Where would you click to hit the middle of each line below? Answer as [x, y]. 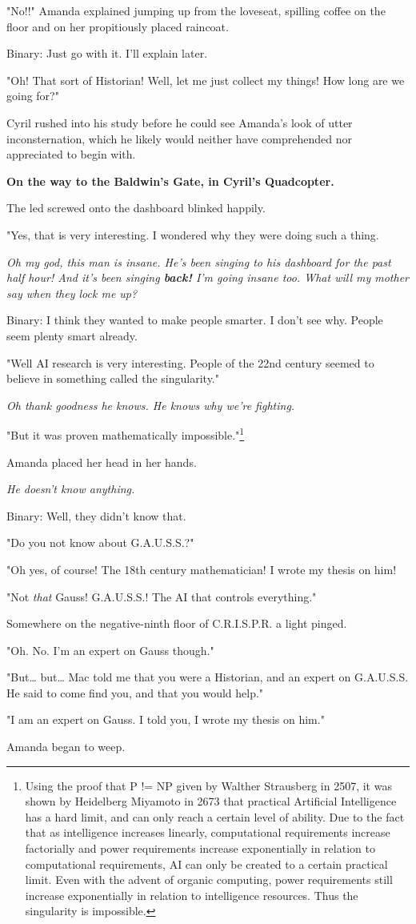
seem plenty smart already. [72, 335]
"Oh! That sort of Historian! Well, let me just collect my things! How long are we [206, 80]
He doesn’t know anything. [71, 489]
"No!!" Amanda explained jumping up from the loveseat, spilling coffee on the [196, 10]
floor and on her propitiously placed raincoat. [118, 26]
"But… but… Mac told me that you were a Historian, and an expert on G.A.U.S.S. [208, 677]
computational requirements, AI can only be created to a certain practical [206, 864]
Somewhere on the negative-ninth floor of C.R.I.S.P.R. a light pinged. [177, 623]
